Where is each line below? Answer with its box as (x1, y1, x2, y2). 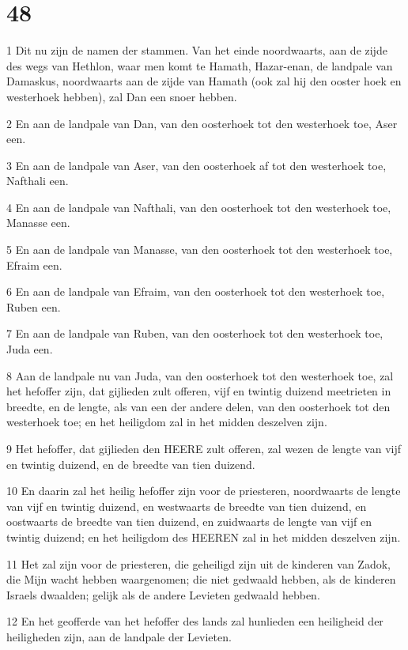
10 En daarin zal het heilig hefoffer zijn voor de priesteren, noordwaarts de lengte (6, 482, 401, 499)
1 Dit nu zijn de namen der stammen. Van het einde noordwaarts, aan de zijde (6, 42, 387, 59)
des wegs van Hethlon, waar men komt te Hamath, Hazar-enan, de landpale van (6, 57, 393, 74)
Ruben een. (6, 298, 61, 315)
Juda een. (6, 341, 53, 357)
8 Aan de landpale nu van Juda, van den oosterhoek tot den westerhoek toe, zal (6, 367, 394, 384)
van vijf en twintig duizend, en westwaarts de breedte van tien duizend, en (6, 497, 367, 514)
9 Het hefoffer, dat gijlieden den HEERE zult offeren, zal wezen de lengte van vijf (6, 440, 401, 456)
